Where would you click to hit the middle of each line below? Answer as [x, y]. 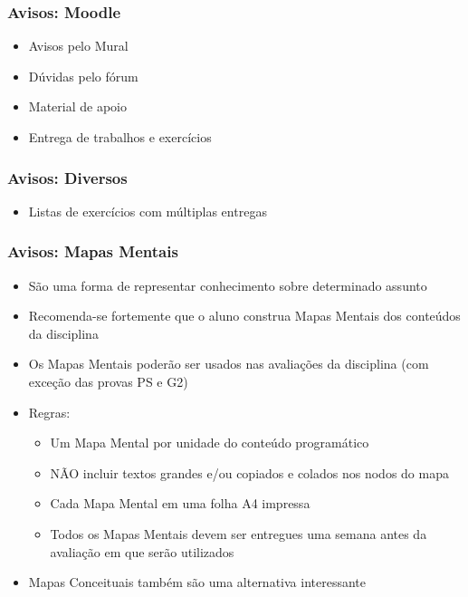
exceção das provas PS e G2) [108, 381]
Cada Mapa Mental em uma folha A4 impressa [180, 503]
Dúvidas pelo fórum [83, 76]
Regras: [49, 412]
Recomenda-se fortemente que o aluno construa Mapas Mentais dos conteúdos [244, 316]
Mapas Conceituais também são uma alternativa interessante [197, 582]
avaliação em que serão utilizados [142, 551]
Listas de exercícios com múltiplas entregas [148, 211]
